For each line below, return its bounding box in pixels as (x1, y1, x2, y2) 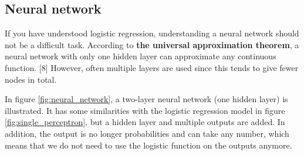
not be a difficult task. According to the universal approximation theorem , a (5, 38, 299, 50)
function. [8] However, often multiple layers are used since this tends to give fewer (5, 61, 299, 73)
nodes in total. (5, 73, 57, 85)
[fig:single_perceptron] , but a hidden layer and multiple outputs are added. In (5, 116, 285, 128)
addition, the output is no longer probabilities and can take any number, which (5, 127, 289, 139)
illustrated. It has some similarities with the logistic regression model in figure (5, 104, 285, 116)
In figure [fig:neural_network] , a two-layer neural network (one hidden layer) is (5, 93, 288, 105)
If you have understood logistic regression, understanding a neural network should (5, 27, 299, 39)
